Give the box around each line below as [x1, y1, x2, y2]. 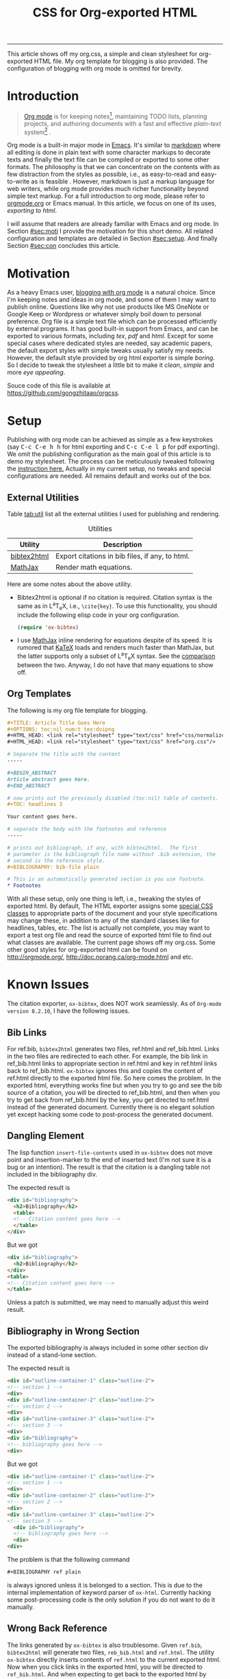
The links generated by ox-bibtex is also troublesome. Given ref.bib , [7, 1641, 203, 1649]
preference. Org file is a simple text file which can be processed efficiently [7, 317, 217, 326]
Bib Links [7, 1026, 47, 1038]
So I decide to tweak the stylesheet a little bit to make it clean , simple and [7, 361, 214, 369]
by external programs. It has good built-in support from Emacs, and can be [7, 325, 218, 333]
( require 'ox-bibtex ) [16, 624, 79, 631]
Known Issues [7, 977, 90, 992]
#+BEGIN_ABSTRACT [7, 769, 57, 777]
